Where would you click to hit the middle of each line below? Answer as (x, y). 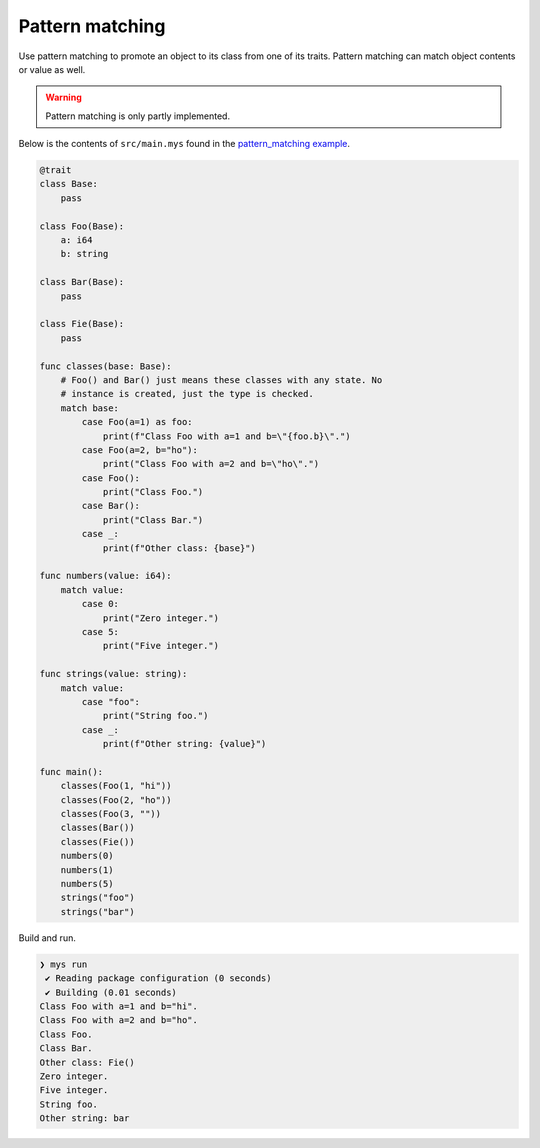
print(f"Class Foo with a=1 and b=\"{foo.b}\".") (226, 436)
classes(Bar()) (97, 828)
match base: (90, 408)
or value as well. (52, 69)
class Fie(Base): (82, 324)
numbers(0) (87, 856)
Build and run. (47, 937)
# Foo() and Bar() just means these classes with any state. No (221, 379)
